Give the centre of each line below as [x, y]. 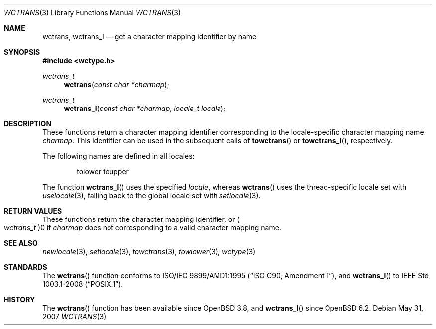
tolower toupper [103, 171]
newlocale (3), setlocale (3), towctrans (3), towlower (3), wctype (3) [149, 252]
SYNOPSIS [22, 52]
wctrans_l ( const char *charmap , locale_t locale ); [145, 108]
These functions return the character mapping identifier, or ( [141, 219]
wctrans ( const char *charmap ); [116, 84]
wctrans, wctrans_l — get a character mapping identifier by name [150, 37]
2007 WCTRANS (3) [74, 316]
